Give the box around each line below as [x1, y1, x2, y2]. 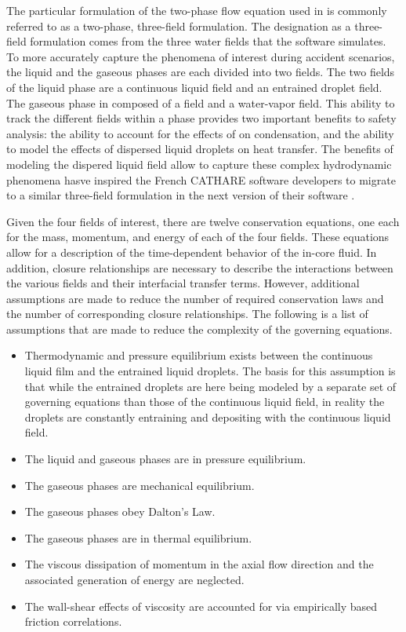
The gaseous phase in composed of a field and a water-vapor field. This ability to [6, 94, 395, 111]
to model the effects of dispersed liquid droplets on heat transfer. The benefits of [6, 141, 393, 157]
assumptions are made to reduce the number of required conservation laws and [6, 290, 384, 306]
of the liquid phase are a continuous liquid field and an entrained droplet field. [6, 79, 382, 95]
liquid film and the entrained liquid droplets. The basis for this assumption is [24, 363, 396, 379]
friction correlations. [24, 613, 122, 630]
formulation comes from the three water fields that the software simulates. [30, 33, 386, 49]
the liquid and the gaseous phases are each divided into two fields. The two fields [6, 64, 395, 80]
